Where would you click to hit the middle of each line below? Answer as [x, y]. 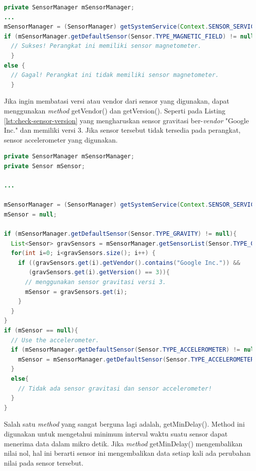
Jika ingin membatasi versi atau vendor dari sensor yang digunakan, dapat [117, 101]
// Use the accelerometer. [55, 340]
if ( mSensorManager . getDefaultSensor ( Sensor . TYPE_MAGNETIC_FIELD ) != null [129, 36]
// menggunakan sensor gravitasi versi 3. [96, 282]
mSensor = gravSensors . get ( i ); [76, 292]
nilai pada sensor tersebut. [44, 462]
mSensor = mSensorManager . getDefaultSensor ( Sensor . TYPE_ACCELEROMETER [136, 359]
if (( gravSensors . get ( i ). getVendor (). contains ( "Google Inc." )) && [129, 263]
